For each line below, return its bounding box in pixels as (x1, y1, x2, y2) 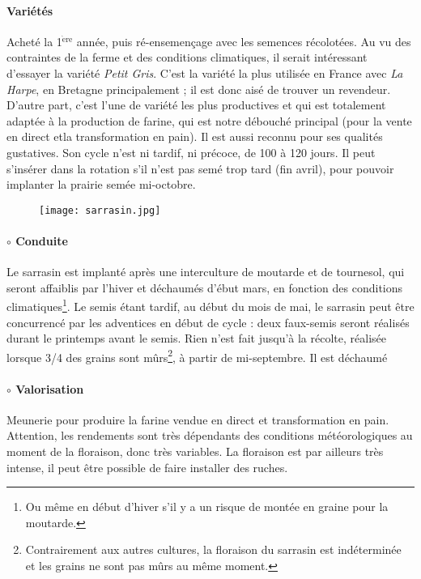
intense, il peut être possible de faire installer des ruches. (6, 458, 288, 475)
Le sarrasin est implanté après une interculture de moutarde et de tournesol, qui (6, 263, 405, 280)
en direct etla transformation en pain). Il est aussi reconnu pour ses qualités (6, 128, 383, 145)
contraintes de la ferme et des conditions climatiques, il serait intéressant (6, 49, 368, 66)
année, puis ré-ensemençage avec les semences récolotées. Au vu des (76, 32, 411, 49)
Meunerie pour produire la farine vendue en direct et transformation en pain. (6, 411, 389, 428)
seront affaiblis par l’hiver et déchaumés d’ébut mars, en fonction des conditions (6, 279, 403, 296)
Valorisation (15, 380, 84, 397)
